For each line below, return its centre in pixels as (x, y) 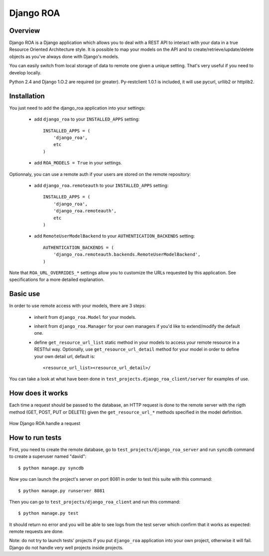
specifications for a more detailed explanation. (57, 279)
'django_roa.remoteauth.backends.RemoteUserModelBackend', (127, 255)
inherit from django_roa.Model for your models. (85, 317)
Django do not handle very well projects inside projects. (67, 548)
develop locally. (25, 73)
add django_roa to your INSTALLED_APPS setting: (87, 119)
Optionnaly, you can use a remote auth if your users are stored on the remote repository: (100, 174)
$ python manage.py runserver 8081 (62, 490)
